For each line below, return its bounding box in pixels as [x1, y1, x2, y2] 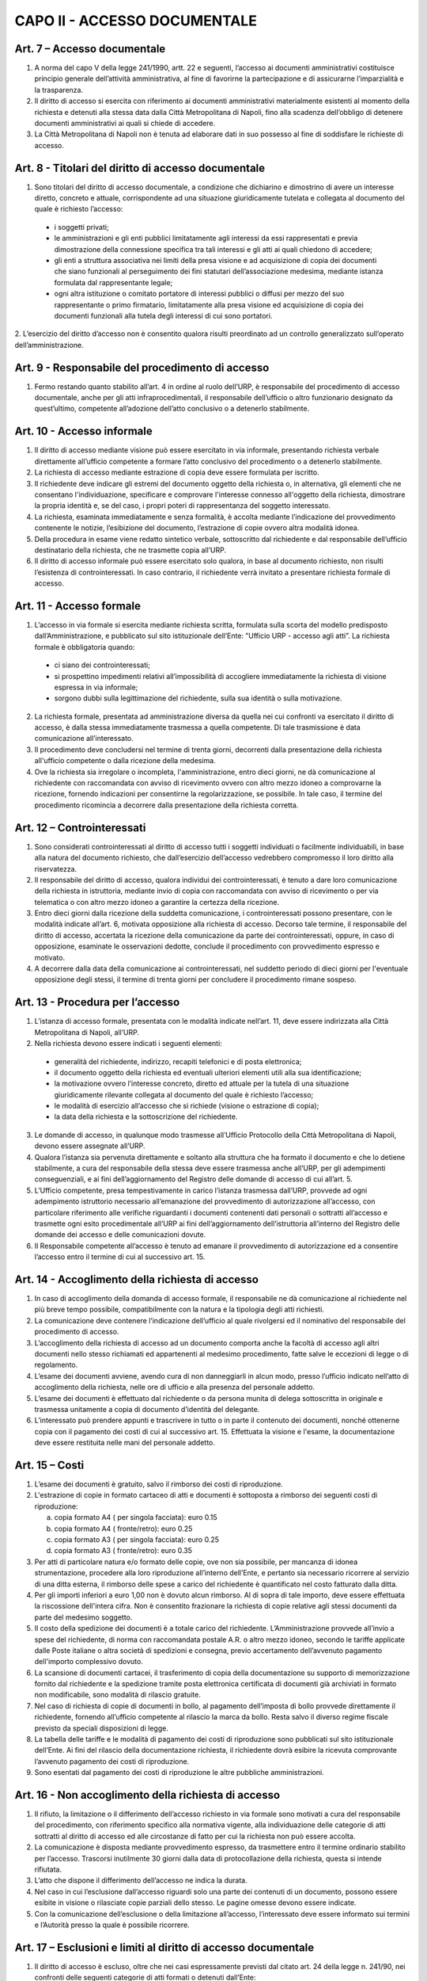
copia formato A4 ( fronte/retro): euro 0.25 [54, 1524, 193, 1533]
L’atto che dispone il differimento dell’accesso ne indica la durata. [34, 1876, 248, 1885]
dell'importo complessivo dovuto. [34, 1657, 144, 1666]
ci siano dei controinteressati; [54, 660, 150, 670]
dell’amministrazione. [14, 340, 84, 349]
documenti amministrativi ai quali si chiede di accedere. [34, 119, 216, 128]
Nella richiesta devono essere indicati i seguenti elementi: [34, 1039, 223, 1048]
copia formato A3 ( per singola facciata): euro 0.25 [54, 1534, 219, 1544]
